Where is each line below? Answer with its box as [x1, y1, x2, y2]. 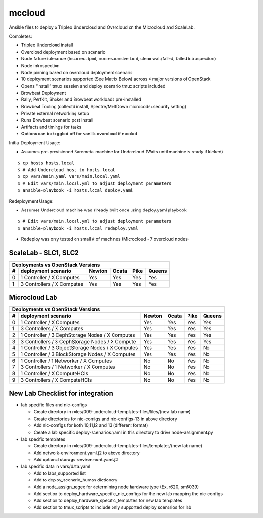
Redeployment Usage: [9, 198, 54, 204]
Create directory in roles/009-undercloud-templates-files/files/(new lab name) [33, 409, 191, 415]
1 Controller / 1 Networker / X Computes [20, 357, 112, 364]
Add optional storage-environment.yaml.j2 [33, 457, 118, 462]
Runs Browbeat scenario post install [21, 117, 94, 123]
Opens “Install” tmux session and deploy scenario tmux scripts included [21, 83, 166, 89]
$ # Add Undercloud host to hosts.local [18, 167, 115, 173]
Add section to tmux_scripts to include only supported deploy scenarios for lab [33, 504, 192, 510]
